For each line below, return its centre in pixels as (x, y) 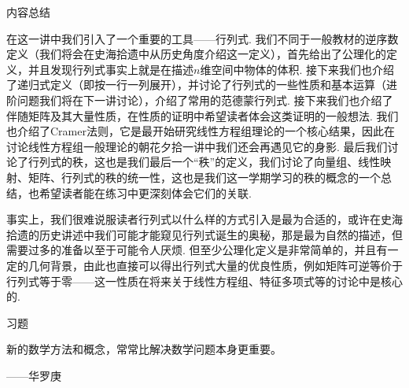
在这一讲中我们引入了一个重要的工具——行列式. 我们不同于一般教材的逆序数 (203, 38)
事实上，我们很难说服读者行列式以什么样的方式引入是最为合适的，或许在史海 (204, 219)
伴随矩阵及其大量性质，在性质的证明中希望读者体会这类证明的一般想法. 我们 (203, 115)
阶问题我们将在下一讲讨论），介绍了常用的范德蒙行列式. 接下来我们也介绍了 (200, 100)
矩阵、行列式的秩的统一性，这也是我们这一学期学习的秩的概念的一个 (204, 177)
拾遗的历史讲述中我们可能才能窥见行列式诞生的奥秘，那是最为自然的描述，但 (204, 234)
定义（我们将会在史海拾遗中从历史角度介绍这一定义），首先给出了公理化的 (196, 54)
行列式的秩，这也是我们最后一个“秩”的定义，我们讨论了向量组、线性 (204, 162)
